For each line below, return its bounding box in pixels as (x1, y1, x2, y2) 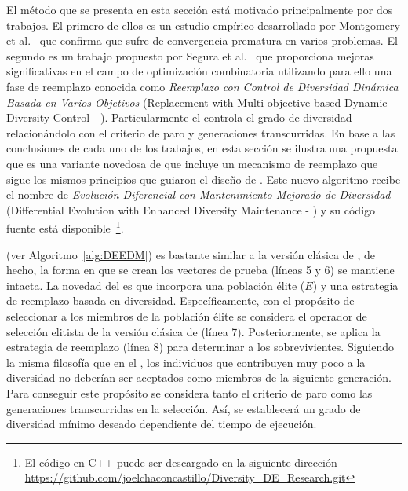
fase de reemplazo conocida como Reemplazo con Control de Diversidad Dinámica (6, 78, 399, 94)
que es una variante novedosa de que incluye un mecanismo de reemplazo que (6, 155, 378, 171)
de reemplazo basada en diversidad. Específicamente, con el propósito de (6, 292, 355, 309)
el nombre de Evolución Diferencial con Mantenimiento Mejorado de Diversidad (6, 186, 391, 203)
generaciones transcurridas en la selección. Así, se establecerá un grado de (6, 400, 361, 416)
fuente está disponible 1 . (6, 218, 124, 236)
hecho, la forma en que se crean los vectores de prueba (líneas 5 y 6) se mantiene (6, 262, 395, 278)
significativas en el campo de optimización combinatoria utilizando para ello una (6, 63, 392, 79)
